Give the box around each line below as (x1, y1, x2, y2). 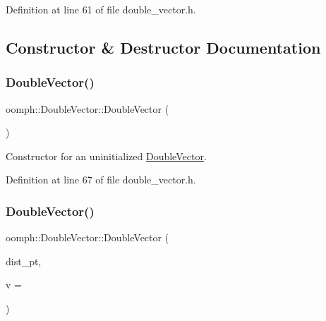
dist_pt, (6, 253, 42, 268)
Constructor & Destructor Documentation (6, 36, 321, 58)
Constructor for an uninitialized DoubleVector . (6, 148, 207, 163)
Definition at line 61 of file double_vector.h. (6, 2, 196, 16)
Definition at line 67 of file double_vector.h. (6, 172, 196, 187)
